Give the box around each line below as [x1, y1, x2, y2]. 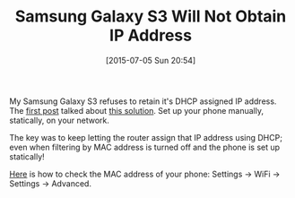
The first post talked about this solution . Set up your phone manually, [9, 105, 265, 116]
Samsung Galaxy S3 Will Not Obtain [14, 6, 287, 27]
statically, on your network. [9, 115, 110, 125]
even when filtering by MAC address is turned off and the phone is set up [9, 142, 281, 152]
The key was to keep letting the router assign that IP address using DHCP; [9, 132, 282, 142]
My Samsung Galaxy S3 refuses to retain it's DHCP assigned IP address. [9, 96, 277, 107]
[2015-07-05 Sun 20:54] [105, 55, 196, 65]
